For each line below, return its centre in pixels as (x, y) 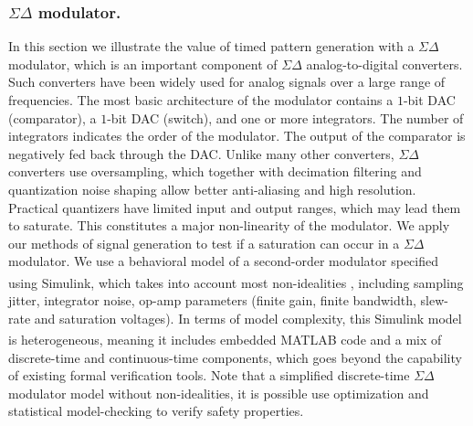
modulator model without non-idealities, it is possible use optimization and (219, 393)
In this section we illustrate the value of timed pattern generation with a (211, 46)
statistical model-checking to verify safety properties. (156, 411)
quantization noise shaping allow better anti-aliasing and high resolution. (212, 189)
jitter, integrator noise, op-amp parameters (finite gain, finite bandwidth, (212, 300)
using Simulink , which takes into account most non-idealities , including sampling (236, 282)
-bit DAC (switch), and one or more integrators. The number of (285, 117)
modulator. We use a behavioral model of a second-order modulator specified (224, 261)
